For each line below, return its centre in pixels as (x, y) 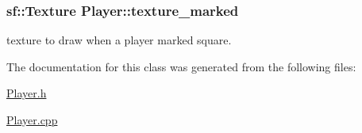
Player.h (27, 93)
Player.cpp (32, 120)
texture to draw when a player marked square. (119, 40)
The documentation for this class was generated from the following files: (181, 66)
